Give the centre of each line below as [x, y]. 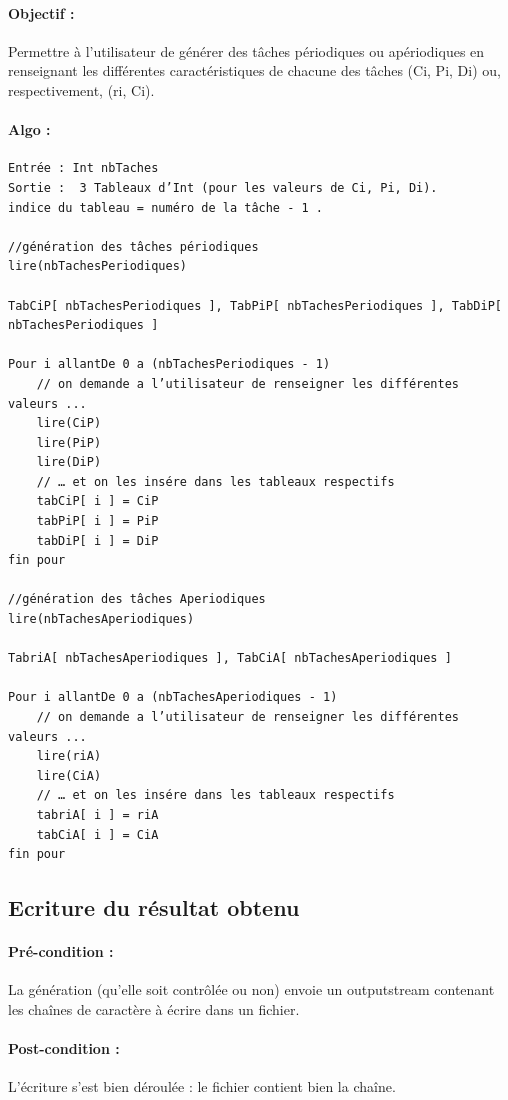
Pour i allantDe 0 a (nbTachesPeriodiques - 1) [169, 364]
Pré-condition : [61, 951]
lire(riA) [69, 756]
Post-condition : [64, 1048]
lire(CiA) [69, 775]
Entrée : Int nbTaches [83, 168]
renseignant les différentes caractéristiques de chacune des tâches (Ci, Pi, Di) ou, [254, 70]
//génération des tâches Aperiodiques [137, 599]
